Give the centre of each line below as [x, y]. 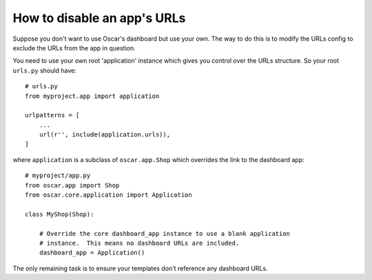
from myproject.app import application [92, 96]
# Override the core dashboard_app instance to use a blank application [165, 233]
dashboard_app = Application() [92, 253]
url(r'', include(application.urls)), [105, 135]
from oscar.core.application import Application [108, 195]
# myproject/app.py [58, 176]
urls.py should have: [44, 70]
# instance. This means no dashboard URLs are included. [139, 243]
